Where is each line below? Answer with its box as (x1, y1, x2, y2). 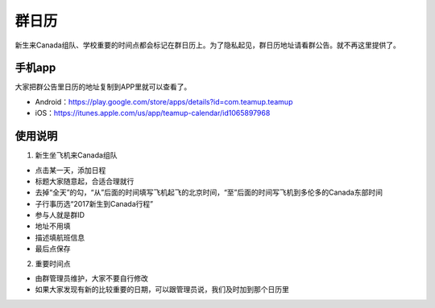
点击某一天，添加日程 (35, 165, 106, 175)
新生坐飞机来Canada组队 (35, 150, 118, 160)
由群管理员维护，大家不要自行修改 (35, 273, 148, 283)
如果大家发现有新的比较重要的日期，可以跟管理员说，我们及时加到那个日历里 (35, 285, 289, 294)
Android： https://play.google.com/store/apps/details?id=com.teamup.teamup (35, 97, 293, 106)
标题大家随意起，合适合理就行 (35, 176, 135, 186)
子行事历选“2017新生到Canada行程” (35, 199, 153, 208)
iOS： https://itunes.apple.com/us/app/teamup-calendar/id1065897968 (35, 109, 271, 118)
